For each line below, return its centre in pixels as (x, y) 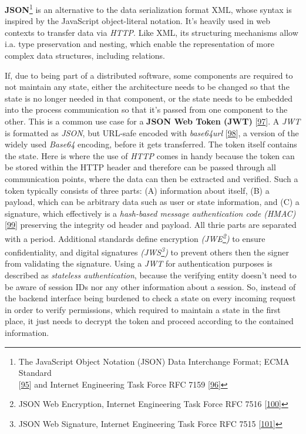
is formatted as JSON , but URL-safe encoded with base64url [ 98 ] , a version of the (152, 132)
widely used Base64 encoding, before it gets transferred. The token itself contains (151, 144)
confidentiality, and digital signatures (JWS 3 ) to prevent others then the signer (147, 251)
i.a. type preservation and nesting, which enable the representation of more (139, 44)
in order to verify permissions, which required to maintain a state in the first (143, 309)
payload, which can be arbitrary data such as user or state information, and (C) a (152, 202)
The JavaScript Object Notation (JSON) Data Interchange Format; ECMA (154, 361)
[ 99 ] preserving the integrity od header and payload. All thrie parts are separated (151, 225)
